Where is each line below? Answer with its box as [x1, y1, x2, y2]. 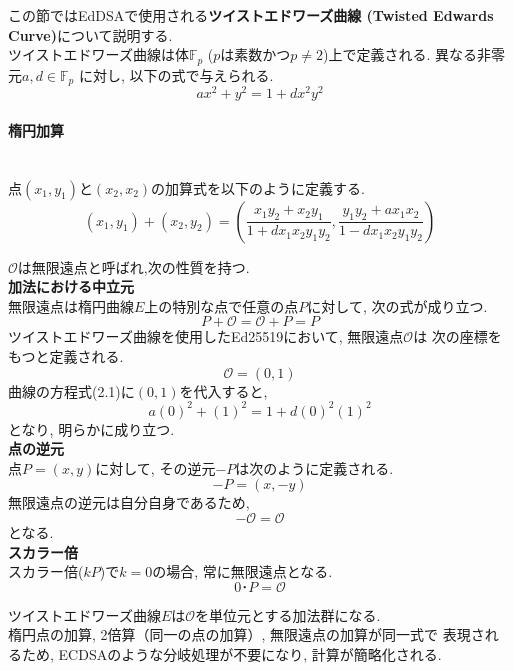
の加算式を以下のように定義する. [151, 177, 365, 198]
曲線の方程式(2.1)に [8, 380, 135, 401]
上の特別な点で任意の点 [144, 295, 299, 316]
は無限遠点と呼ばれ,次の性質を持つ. [17, 256, 250, 277]
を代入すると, [179, 380, 268, 401]
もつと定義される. [8, 345, 124, 366]
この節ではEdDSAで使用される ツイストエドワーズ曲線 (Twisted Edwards [8, 5, 494, 25]
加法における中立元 [8, 276, 134, 297]
